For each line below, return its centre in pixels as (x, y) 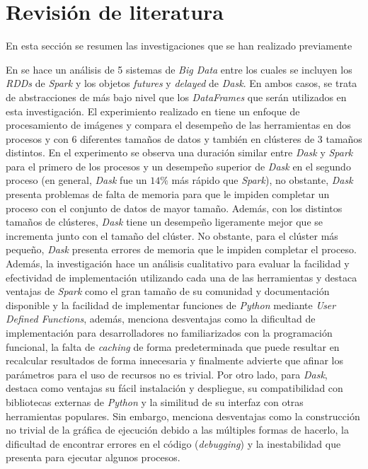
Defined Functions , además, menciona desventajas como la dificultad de (161, 319)
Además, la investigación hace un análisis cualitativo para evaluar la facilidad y (178, 264)
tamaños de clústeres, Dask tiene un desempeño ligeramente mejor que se (164, 222)
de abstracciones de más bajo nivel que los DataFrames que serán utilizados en (176, 97)
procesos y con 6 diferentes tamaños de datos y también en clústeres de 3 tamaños (184, 138)
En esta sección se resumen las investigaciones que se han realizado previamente (179, 46)
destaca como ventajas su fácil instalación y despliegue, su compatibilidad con (174, 388)
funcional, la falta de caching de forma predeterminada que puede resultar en (173, 346)
